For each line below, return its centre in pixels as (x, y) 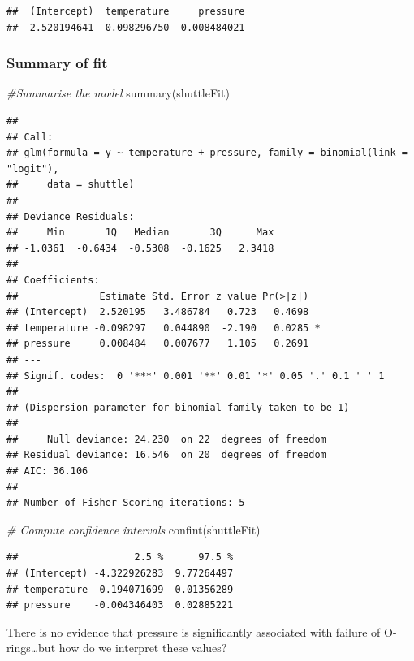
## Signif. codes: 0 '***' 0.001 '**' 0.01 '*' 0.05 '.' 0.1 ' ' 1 (196, 376)
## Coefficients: (53, 280)
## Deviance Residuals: (71, 216)
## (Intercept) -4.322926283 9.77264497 (120, 574)
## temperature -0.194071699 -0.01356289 (120, 589)
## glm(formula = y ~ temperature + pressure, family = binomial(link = (207, 153)
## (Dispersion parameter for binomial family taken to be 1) (178, 407)
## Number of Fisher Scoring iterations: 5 (126, 503)
